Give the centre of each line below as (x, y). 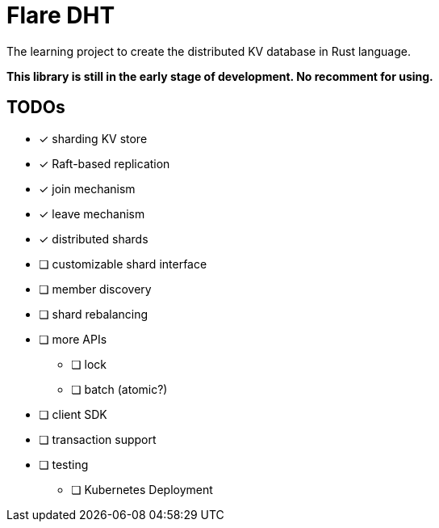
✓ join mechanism (87, 188)
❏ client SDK (73, 414)
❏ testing (64, 464)
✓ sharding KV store (93, 138)
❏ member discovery (95, 289)
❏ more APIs (73, 339)
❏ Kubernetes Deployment (142, 489)
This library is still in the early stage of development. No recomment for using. (220, 76)
